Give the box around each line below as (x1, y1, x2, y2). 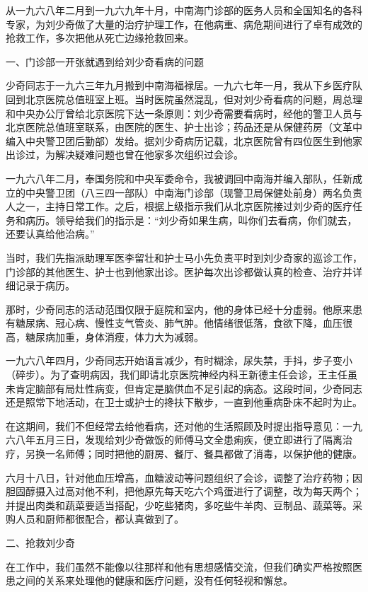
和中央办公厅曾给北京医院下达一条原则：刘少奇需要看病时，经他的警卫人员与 (6, 105, 362, 120)
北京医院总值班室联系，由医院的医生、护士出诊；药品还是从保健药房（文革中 (6, 120, 362, 134)
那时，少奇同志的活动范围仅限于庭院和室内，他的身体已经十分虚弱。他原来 (6, 301, 352, 316)
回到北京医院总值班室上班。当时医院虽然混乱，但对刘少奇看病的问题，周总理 (6, 91, 362, 106)
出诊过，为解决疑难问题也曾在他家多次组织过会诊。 (6, 147, 243, 162)
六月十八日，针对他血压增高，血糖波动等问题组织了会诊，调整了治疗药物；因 (6, 470, 362, 484)
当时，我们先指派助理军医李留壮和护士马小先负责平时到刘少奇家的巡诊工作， (6, 250, 362, 265)
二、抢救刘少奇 (6, 535, 75, 550)
